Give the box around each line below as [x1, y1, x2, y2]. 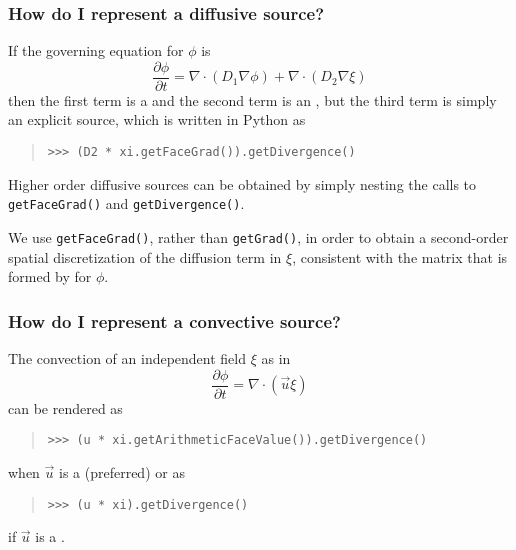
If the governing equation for [8, 40, 184, 61]
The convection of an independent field [8, 348, 247, 369]
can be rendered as [8, 397, 123, 418]
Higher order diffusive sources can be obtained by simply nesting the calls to [8, 173, 477, 194]
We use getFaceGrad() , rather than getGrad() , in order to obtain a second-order [8, 226, 509, 247]
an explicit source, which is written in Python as [8, 109, 306, 130]
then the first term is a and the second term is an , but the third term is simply [8, 89, 497, 110]
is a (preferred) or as [59, 461, 185, 482]
